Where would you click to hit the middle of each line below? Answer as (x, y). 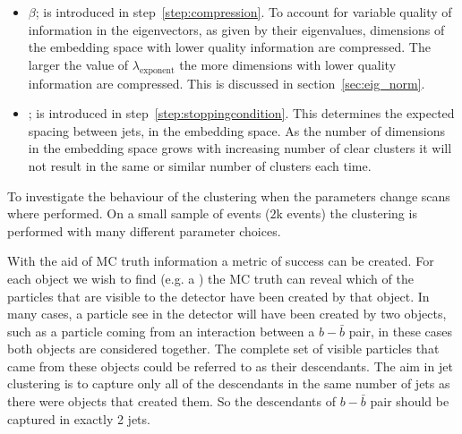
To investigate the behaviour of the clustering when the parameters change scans (229, 196)
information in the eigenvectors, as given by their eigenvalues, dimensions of (236, 29)
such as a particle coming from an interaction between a (161, 331)
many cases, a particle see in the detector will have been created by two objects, (227, 314)
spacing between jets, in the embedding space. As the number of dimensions (236, 130)
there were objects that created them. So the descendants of (172, 401)
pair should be (410, 401)
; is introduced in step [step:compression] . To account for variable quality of (244, 12)
